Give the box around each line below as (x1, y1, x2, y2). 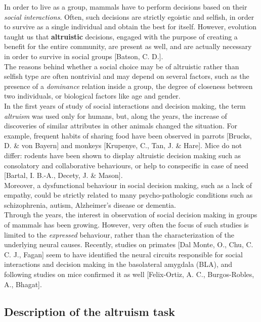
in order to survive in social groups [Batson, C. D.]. (4, 51, 163, 61)
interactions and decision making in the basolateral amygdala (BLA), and (4, 259, 233, 269)
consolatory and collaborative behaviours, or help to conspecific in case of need (4, 160, 249, 170)
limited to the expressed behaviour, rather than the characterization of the (4, 229, 234, 240)
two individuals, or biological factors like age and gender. (4, 90, 181, 101)
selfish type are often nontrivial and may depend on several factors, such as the (4, 71, 249, 81)
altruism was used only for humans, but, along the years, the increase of (4, 110, 227, 121)
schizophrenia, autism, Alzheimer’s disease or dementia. (4, 199, 176, 210)
